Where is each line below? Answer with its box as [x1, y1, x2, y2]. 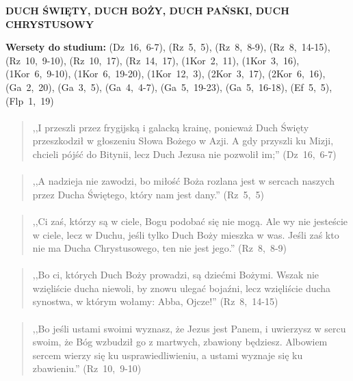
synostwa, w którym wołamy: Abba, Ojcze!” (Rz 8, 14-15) [32, 294, 278, 308]
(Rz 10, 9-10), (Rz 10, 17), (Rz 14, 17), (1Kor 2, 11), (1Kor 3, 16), [5, 53, 300, 67]
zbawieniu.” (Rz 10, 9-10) [32, 361, 142, 376]
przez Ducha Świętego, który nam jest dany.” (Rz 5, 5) [32, 187, 264, 201]
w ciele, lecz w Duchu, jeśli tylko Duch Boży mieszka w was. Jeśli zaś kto [32, 227, 339, 241]
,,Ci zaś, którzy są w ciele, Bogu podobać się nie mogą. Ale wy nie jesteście [32, 213, 348, 228]
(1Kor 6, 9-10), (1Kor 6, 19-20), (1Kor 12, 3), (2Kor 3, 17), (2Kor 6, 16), [5, 66, 326, 81]
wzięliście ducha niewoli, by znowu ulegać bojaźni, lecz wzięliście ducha [32, 280, 331, 295]
